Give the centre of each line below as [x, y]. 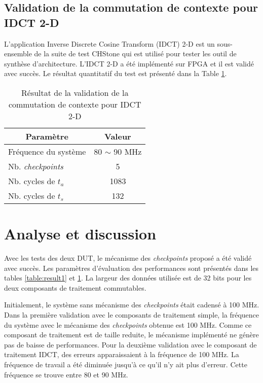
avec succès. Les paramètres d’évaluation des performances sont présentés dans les [131, 268]
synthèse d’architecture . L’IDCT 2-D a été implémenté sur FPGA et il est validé [129, 63]
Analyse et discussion [80, 234]
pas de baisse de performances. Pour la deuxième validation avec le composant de [130, 344]
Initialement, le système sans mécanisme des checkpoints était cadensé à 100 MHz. [132, 305]
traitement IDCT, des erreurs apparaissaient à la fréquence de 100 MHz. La [122, 354]
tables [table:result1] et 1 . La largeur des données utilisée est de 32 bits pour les [128, 278]
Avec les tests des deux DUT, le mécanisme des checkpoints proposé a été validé [128, 258]
